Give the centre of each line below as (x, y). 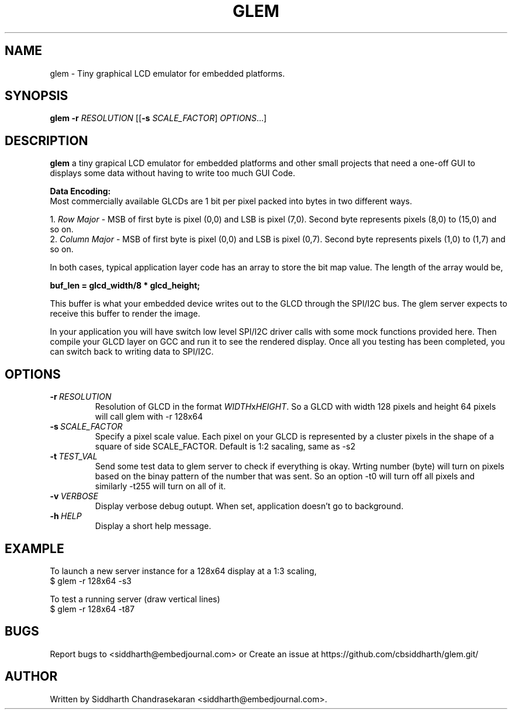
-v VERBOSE (74, 496)
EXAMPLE (34, 548)
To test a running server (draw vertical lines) (135, 599)
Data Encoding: (80, 191)
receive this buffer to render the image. (125, 314)
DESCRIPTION (46, 140)
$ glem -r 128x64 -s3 (91, 581)
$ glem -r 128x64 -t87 (92, 609)
